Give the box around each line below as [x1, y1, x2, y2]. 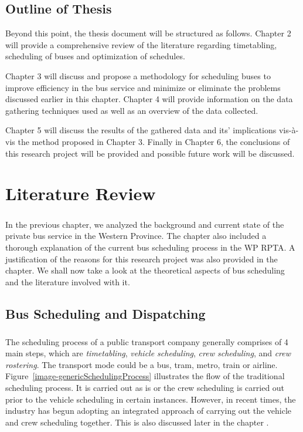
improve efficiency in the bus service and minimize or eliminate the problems [5, 81, 281, 93]
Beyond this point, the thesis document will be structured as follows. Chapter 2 [5, 27, 291, 39]
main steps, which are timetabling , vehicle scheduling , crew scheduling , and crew [5, 347, 291, 359]
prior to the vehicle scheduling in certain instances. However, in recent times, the [5, 393, 296, 405]
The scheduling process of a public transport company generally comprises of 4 [5, 335, 288, 347]
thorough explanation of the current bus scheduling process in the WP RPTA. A [5, 241, 295, 254]
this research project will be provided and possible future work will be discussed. [5, 147, 295, 159]
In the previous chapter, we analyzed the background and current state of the [5, 218, 284, 230]
